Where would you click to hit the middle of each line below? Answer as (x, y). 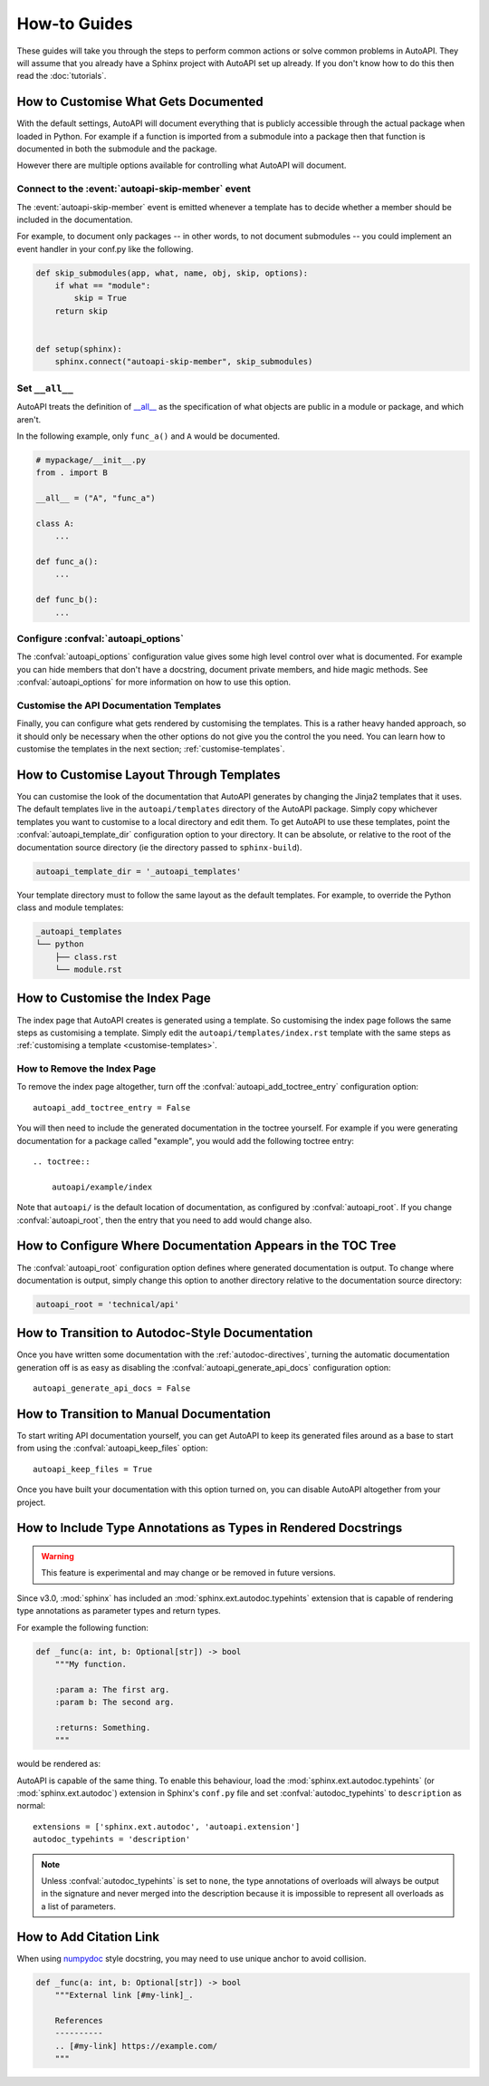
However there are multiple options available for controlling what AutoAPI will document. (182, 165)
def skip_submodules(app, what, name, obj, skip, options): (172, 273)
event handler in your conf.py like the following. (105, 248)
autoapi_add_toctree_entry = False (112, 1107)
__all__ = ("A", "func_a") (96, 498)
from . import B (72, 473)
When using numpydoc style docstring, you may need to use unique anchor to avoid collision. (192, 1958)
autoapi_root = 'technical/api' (108, 1304)
